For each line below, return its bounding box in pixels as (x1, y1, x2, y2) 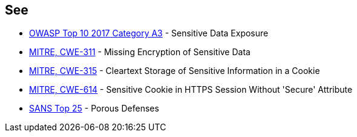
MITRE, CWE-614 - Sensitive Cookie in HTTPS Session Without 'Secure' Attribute (29, 84, 353, 95)
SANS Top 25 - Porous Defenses (29, 103, 159, 114)
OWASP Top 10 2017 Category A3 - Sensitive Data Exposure (29, 28, 269, 39)
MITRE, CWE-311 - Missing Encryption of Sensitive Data (29, 47, 251, 58)
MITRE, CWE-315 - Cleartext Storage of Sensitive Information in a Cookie (29, 65, 320, 76)
